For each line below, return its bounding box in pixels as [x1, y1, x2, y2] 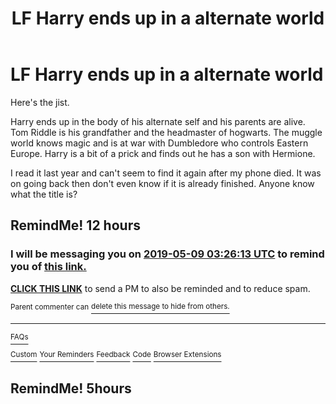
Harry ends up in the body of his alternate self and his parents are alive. [10, 115, 306, 127]
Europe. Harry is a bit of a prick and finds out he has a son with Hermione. [10, 147, 316, 159]
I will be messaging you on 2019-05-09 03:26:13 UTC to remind [10, 247, 325, 261]
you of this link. [10, 260, 87, 274]
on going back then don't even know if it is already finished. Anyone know [10, 177, 315, 189]
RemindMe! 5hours [10, 380, 132, 397]
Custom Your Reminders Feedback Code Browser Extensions [10, 350, 222, 360]
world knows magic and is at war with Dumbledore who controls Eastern [10, 137, 309, 149]
